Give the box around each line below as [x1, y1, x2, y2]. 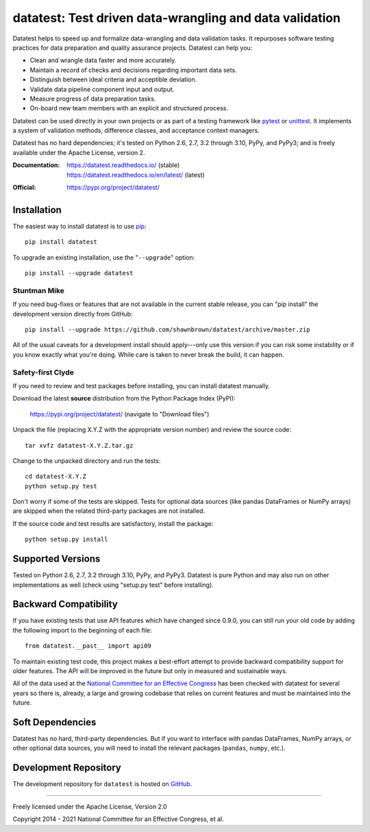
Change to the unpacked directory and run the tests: [12, 456, 161, 465]
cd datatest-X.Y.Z [25, 472, 87, 481]
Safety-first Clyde [12, 367, 75, 377]
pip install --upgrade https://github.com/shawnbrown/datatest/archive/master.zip [25, 326, 310, 333]
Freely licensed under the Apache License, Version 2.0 [12, 802, 167, 811]
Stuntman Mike [12, 286, 65, 295]
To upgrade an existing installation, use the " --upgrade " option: [12, 253, 195, 262]
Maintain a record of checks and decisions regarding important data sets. [29, 66, 237, 74]
